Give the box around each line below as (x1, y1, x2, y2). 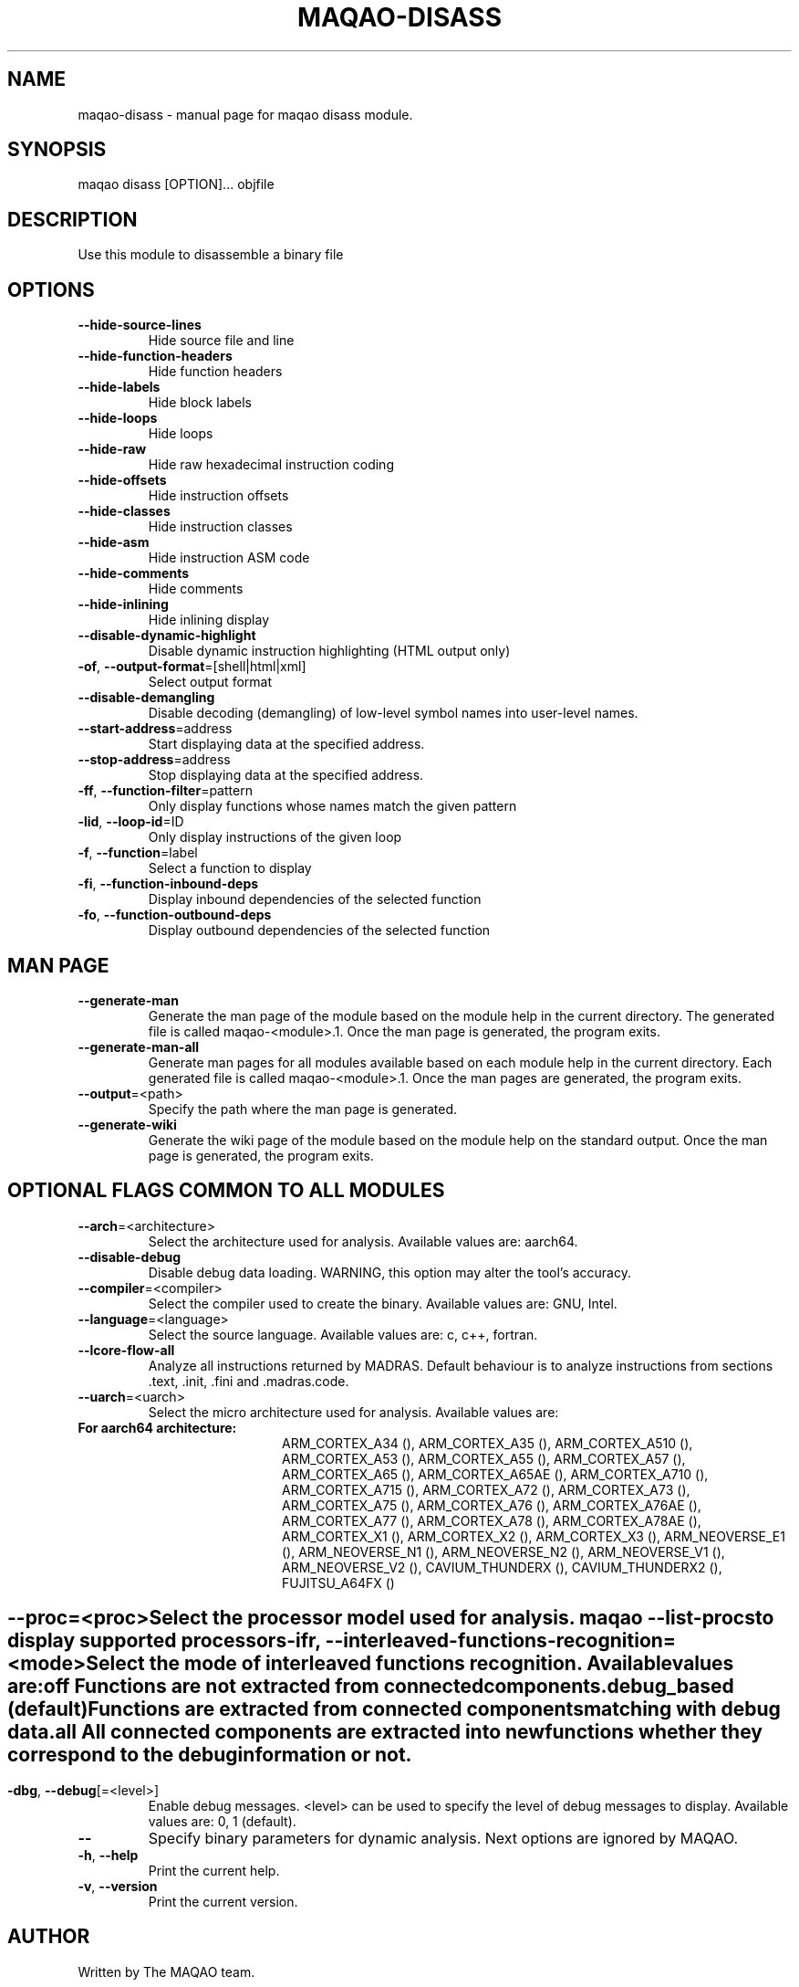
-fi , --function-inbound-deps (78, 876, 259, 892)
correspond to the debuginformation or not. (7, 1743, 412, 1767)
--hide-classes (78, 503, 171, 520)
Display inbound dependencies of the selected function (148, 891, 482, 908)
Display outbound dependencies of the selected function (148, 922, 491, 939)
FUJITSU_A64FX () (282, 1574, 395, 1591)
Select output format (148, 674, 272, 690)
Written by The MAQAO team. (78, 1963, 255, 1980)
